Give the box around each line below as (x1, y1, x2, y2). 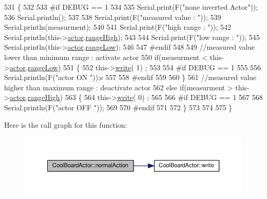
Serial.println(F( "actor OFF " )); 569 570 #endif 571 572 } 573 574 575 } (4, 102, 233, 112)
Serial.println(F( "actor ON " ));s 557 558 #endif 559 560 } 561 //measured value (4, 72, 257, 83)
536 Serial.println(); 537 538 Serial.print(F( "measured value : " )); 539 (4, 11, 221, 22)
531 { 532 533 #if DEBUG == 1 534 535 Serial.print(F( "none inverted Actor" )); (4, 2, 258, 12)
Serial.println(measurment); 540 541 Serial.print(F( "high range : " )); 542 (4, 22, 231, 32)
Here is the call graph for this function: (4, 119, 127, 130)
